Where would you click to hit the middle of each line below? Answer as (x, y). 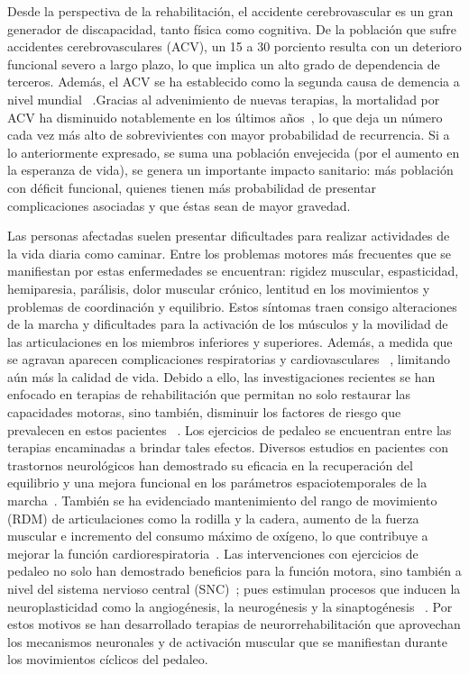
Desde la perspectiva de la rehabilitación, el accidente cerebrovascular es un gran (230, 11)
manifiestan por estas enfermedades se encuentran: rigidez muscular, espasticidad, (233, 271)
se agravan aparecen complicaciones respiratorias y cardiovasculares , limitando (229, 359)
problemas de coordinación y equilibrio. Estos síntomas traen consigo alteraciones (232, 306)
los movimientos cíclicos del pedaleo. (108, 659)
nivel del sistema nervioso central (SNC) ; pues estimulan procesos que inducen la (234, 588)
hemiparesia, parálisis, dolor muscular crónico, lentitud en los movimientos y (219, 288)
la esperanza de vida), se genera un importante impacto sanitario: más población (230, 170)
